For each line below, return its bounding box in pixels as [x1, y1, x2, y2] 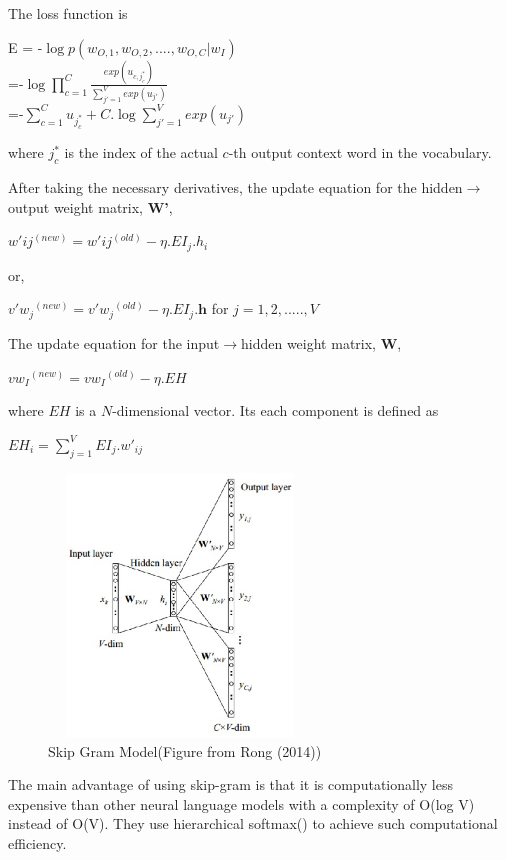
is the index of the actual [64, 142, 218, 163]
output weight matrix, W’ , [8, 196, 173, 217]
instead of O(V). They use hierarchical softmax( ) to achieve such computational [8, 813, 498, 834]
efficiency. [8, 833, 67, 854]
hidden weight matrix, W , [240, 332, 402, 353]
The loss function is [8, 3, 128, 23]
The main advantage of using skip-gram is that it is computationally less [8, 774, 453, 795]
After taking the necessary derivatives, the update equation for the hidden [8, 177, 463, 198]
